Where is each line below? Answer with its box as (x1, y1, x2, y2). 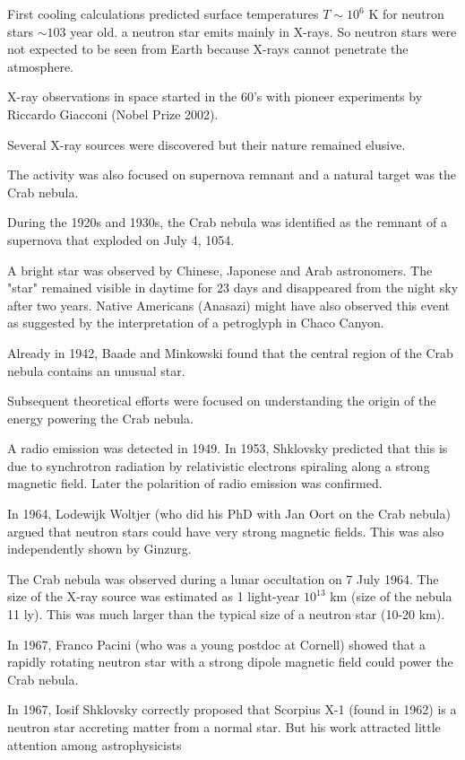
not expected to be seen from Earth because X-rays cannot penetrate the (7, 39, 409, 58)
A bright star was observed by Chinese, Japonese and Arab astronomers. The (7, 260, 433, 279)
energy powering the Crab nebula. (7, 408, 194, 427)
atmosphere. (7, 57, 74, 75)
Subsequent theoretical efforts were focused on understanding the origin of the (7, 391, 436, 410)
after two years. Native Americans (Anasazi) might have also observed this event (7, 295, 451, 314)
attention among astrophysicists (7, 735, 182, 754)
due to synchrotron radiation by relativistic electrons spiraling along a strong (7, 456, 430, 475)
